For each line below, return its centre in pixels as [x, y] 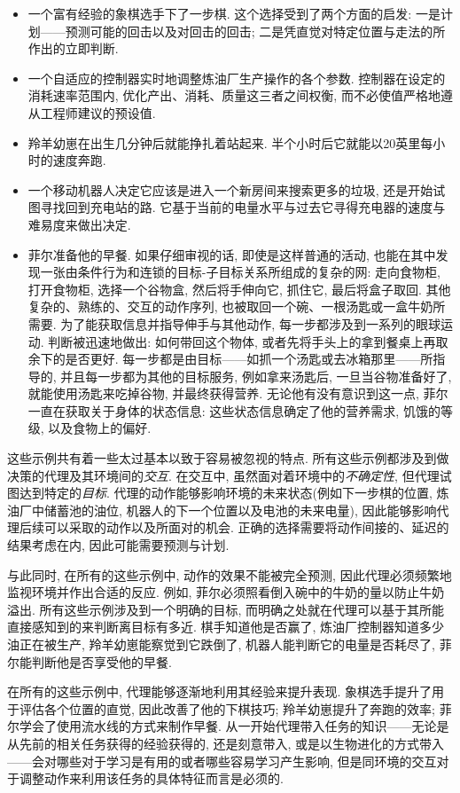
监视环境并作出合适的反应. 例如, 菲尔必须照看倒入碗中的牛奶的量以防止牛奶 [226, 592]
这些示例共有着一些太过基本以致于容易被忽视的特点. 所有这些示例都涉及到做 [228, 458]
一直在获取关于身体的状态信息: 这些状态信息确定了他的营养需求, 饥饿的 [234, 410]
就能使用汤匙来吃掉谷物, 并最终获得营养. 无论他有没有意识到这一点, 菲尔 [238, 393]
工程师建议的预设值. [98, 112]
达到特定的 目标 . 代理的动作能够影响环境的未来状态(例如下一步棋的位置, [226, 493]
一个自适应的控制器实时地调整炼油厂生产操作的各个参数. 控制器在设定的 [237, 78]
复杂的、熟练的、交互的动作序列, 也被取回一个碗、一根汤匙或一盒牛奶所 [237, 306]
